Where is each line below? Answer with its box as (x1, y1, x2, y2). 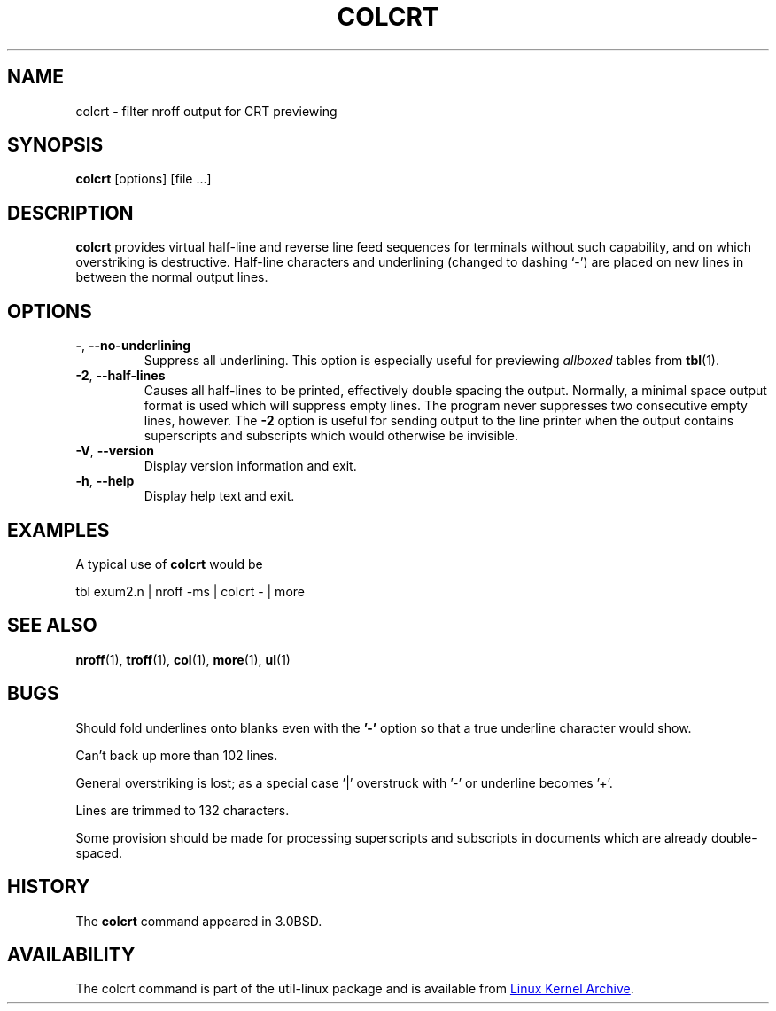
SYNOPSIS (7, 134, 104, 157)
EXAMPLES (7, 518, 110, 541)
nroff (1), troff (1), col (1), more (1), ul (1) (75, 651, 291, 667)
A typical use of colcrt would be (75, 556, 263, 572)
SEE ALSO (7, 614, 97, 637)
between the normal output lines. (75, 269, 268, 285)
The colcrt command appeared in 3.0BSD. (75, 913, 322, 929)
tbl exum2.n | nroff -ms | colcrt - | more (75, 583, 305, 599)
